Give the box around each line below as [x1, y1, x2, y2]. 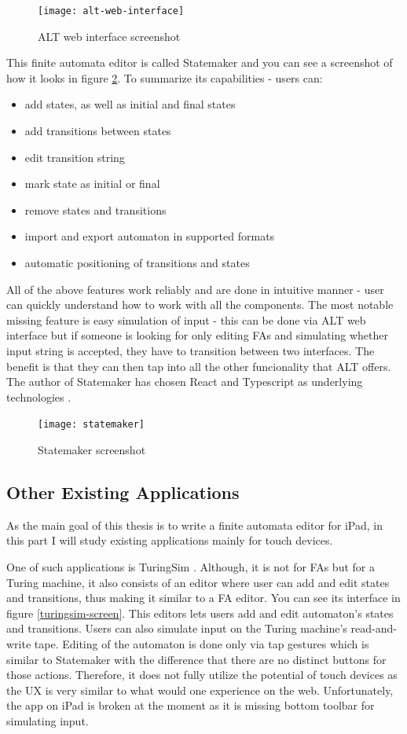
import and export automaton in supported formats [24, 228, 275, 244]
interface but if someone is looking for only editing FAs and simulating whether [6, 327, 388, 343]
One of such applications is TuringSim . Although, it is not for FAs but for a [6, 558, 375, 574]
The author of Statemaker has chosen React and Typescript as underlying [6, 373, 363, 390]
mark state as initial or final [24, 175, 160, 192]
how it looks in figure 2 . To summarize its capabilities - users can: [6, 69, 323, 86]
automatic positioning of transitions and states [24, 255, 250, 270]
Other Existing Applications [6, 479, 240, 504]
